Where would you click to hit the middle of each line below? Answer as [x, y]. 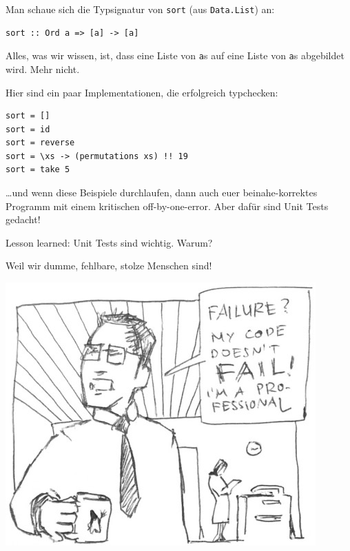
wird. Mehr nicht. [43, 69]
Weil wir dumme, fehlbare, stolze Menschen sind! [109, 266]
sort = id [28, 129]
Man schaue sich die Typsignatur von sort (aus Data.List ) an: [140, 9]
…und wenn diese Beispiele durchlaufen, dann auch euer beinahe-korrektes [162, 193]
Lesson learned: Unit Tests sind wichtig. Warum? [109, 242]
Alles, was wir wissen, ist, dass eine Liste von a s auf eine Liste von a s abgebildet [175, 55]
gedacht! [23, 219]
